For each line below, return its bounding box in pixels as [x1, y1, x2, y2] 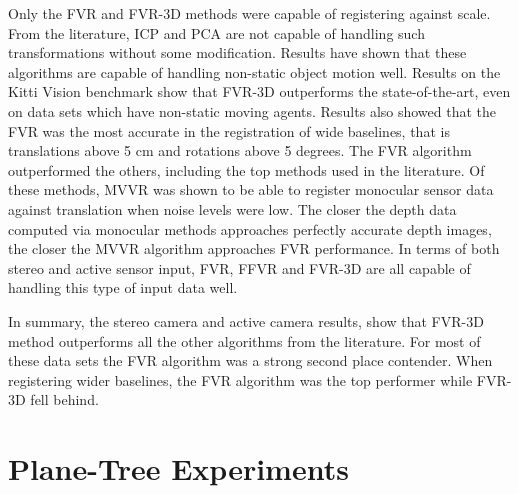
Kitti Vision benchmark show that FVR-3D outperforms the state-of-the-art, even [8, 81, 511, 102]
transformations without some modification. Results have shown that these [8, 42, 467, 63]
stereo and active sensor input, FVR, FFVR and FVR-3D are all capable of [8, 257, 471, 278]
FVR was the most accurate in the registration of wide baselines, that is [8, 120, 450, 141]
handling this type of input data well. [8, 277, 238, 298]
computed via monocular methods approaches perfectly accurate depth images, [8, 218, 492, 239]
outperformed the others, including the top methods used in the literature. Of [8, 159, 485, 180]
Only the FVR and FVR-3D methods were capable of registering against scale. [8, 3, 491, 23]
